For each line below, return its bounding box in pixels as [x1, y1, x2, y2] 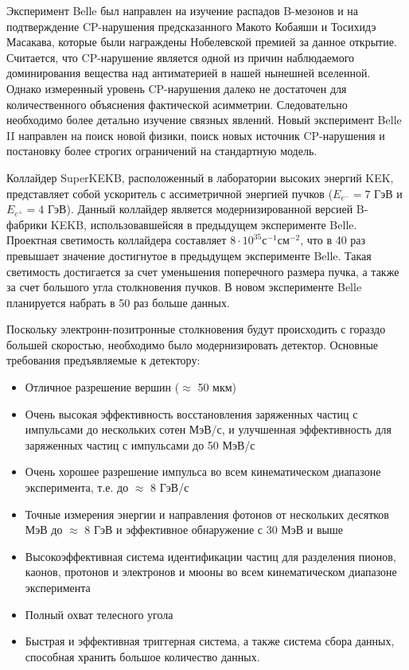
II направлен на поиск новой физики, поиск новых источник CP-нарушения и [6, 127, 385, 143]
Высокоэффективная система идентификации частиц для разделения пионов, [25, 547, 396, 564]
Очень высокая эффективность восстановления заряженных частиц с [25, 405, 358, 422]
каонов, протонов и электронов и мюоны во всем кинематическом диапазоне [25, 563, 397, 580]
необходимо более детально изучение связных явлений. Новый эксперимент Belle [6, 111, 402, 128]
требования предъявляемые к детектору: [6, 352, 201, 368]
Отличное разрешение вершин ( [25, 379, 180, 395]
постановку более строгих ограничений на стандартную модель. [6, 142, 317, 159]
